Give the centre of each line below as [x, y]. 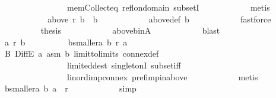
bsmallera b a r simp [70, 88]
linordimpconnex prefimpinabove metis [162, 76]
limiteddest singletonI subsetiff [124, 65]
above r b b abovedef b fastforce [159, 19]
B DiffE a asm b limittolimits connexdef [82, 53]
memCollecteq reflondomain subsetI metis [168, 7]
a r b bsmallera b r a [66, 42]
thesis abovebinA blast [130, 30]
